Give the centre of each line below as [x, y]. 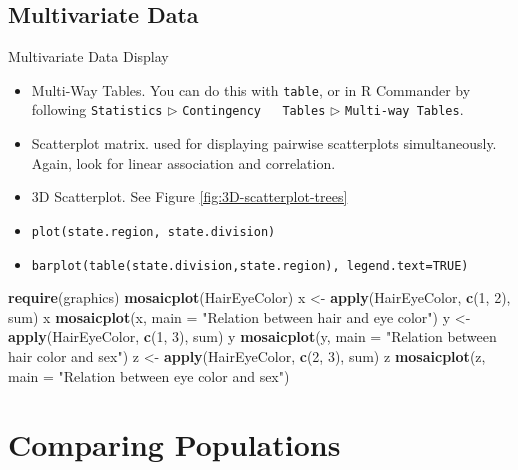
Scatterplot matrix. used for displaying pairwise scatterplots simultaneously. [264, 143]
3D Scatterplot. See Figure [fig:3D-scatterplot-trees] [189, 196]
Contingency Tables [254, 111]
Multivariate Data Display [88, 56]
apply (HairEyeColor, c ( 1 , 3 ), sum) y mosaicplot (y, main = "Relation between [252, 336]
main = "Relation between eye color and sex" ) [149, 375]
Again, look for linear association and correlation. [183, 162]
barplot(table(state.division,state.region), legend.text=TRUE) [250, 265]
